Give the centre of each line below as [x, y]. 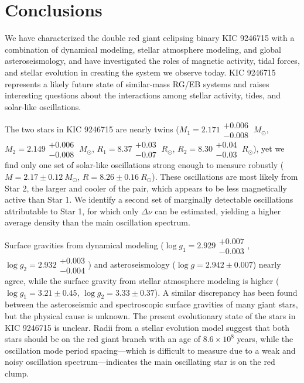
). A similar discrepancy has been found [226, 292]
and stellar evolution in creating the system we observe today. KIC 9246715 [140, 72]
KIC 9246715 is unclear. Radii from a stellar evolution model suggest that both [147, 327]
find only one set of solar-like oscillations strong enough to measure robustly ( [144, 165]
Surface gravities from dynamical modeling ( [84, 245]
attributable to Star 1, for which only [72, 211]
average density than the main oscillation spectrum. [98, 222]
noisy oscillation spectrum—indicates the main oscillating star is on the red [140, 362]
